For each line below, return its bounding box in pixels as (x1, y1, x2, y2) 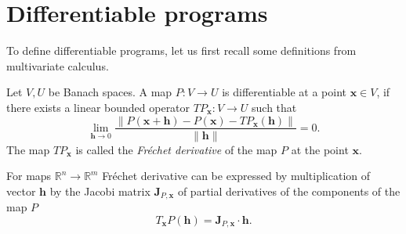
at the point (291, 141, 349, 157)
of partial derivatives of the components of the (177, 182, 401, 199)
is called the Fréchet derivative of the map (75, 141, 277, 157)
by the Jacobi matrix (49, 182, 150, 199)
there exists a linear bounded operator (6, 99, 190, 115)
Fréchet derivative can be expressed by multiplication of (102, 167, 371, 184)
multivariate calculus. (6, 57, 109, 74)
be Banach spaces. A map (48, 84, 172, 100)
